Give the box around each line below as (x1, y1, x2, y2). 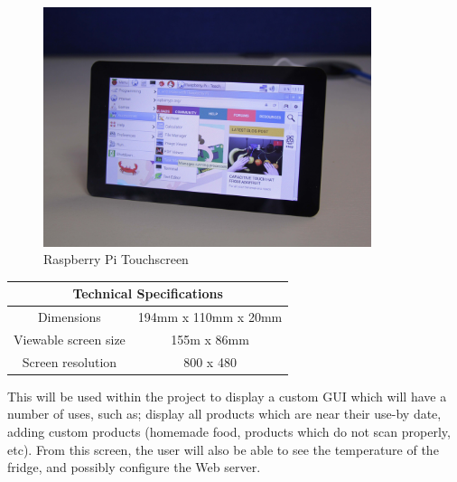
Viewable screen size (14, 329, 126, 348)
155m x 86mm (171, 329, 249, 348)
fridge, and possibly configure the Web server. (7, 458, 261, 477)
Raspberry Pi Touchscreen (43, 250, 189, 269)
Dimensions (37, 307, 101, 326)
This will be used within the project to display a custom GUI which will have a (7, 386, 447, 405)
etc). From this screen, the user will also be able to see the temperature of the (7, 439, 439, 458)
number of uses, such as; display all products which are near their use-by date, (7, 404, 442, 423)
